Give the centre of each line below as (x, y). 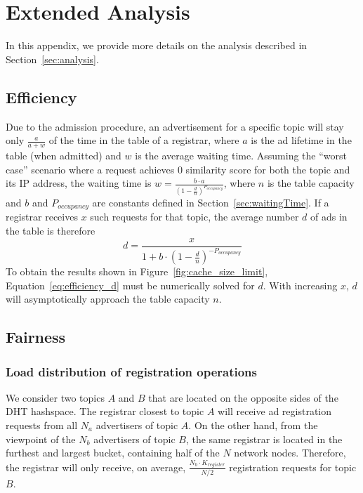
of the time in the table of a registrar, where (144, 140)
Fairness (36, 337)
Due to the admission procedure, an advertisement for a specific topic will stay (175, 126)
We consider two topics (55, 397)
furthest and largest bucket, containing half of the (113, 453)
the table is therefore (51, 231)
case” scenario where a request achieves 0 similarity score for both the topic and (178, 169)
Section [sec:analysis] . (52, 59)
